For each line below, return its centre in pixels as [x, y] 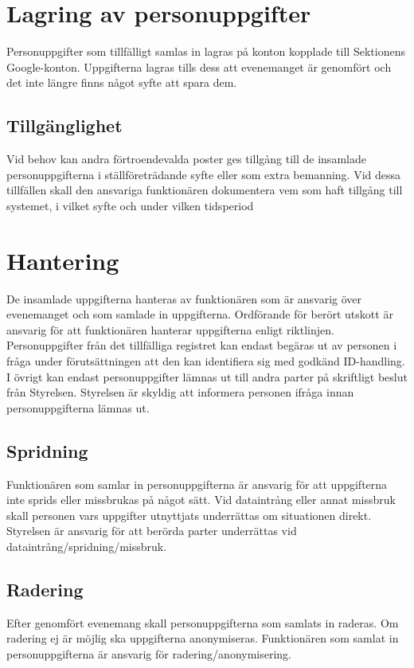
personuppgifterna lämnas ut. [78, 407]
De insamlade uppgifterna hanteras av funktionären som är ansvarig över [184, 298]
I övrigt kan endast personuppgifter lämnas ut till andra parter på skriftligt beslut [207, 376]
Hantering [63, 260]
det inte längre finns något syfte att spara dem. [122, 82]
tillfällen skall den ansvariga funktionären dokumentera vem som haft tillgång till [205, 190]
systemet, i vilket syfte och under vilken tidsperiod [130, 205]
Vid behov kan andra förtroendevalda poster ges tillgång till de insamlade [186, 159]
